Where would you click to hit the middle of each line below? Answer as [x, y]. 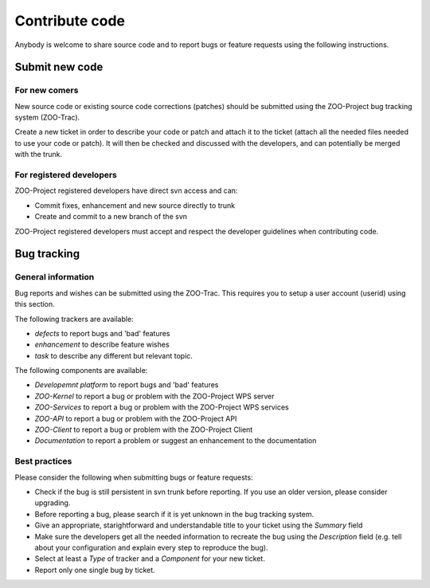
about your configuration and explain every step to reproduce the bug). [151, 547]
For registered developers [66, 175]
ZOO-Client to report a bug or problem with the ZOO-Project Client [144, 429]
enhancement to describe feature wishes [102, 345]
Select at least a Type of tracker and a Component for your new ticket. [150, 559]
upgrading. [53, 503]
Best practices [43, 461]
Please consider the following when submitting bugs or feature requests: [134, 477]
